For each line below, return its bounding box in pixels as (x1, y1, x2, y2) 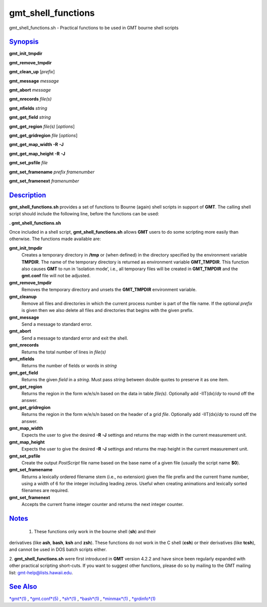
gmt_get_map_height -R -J (9, 151, 66, 156)
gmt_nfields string (9, 105, 47, 111)
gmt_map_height (9, 439, 45, 445)
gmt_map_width (9, 425, 43, 431)
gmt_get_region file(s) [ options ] (9, 123, 75, 129)
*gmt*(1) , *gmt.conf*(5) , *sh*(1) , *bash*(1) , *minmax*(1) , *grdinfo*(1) (9, 596, 156, 602)
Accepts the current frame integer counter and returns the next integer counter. (21, 502, 184, 507)
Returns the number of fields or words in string (21, 363, 117, 369)
